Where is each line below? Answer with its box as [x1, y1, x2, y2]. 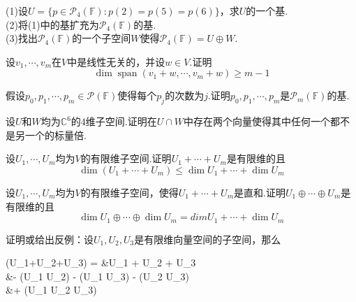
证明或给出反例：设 [6, 231, 94, 246]
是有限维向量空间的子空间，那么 [134, 231, 281, 246]
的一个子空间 [72, 31, 131, 45]
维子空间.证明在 [85, 114, 157, 129]
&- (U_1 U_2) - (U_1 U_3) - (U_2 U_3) [6, 268, 189, 283]
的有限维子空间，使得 [80, 185, 179, 199]
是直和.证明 [234, 185, 285, 199]
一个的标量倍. [24, 127, 87, 142]
